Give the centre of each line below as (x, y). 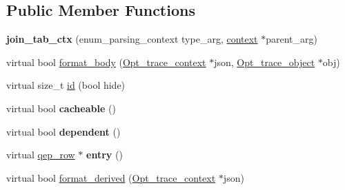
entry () (105, 155)
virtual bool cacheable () (61, 108)
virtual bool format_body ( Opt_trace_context (106, 62)
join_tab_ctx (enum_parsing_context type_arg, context (132, 39)
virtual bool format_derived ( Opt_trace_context (111, 177)
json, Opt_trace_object (265, 62)
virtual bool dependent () (63, 131)
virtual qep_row (41, 155)
